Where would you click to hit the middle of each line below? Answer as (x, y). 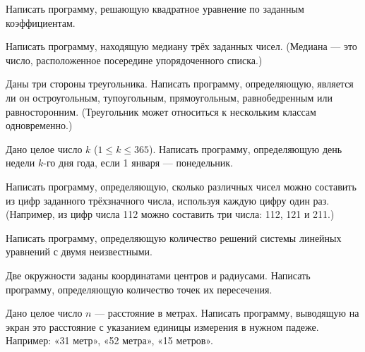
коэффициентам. (41, 22)
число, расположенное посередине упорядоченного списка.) (134, 60)
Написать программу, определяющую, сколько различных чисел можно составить (181, 186)
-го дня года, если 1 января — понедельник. (138, 163)
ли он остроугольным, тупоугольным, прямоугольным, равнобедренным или (169, 97)
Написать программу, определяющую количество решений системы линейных (174, 237)
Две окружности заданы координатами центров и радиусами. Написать (158, 275)
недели (20, 163)
